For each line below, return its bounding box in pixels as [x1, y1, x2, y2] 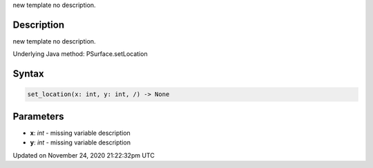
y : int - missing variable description [30, 138, 131, 147]
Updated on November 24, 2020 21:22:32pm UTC [12, 151, 155, 159]
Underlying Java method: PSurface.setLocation [12, 50, 148, 58]
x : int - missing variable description [30, 129, 131, 137]
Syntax [12, 68, 44, 80]
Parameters [12, 111, 64, 122]
